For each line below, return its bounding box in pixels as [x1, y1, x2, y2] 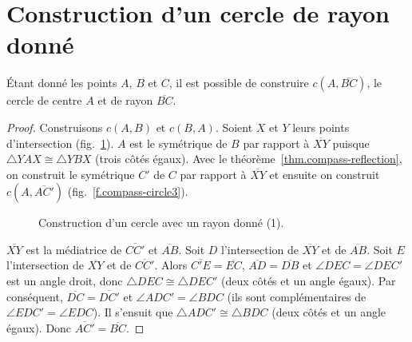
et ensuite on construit [269, 165, 380, 182]
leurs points [292, 118, 350, 135]
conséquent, [6, 288, 63, 304]
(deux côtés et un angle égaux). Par [220, 272, 396, 289]
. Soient [215, 118, 253, 135]
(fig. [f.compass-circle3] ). [67, 183, 188, 200]
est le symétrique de [129, 134, 228, 151]
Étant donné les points [6, 74, 117, 91]
